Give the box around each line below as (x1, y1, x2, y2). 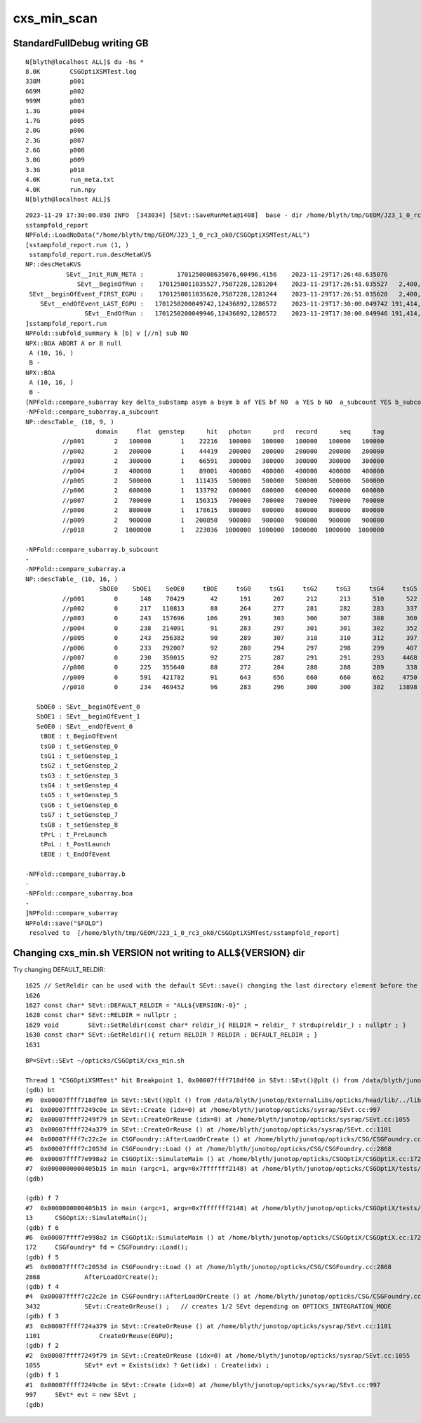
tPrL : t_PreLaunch (39, 831, 107, 839)
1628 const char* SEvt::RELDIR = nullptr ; (25, 1011, 178, 1019)
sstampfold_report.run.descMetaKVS (29, 250, 152, 258)
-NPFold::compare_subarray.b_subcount (25, 545, 159, 553)
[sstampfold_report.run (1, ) (25, 241, 130, 249)
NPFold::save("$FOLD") (25, 919, 104, 927)
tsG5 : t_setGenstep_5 (39, 791, 119, 799)
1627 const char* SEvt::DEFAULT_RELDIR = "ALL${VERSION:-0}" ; (25, 1002, 248, 1009)
